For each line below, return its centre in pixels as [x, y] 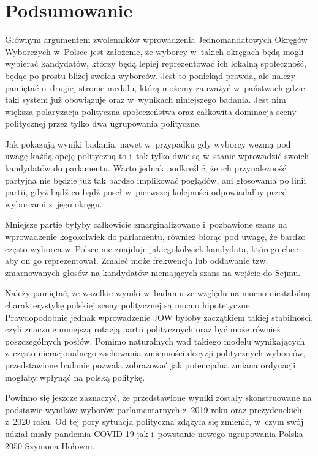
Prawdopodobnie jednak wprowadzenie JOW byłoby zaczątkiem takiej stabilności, [159, 317]
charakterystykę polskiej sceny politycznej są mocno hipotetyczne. [129, 305]
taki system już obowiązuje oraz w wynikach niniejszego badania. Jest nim [146, 99]
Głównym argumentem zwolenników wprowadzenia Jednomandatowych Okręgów [156, 39]
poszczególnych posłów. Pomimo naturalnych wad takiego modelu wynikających [155, 341]
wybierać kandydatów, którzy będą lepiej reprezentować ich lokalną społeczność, [156, 63]
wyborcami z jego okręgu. [54, 204]
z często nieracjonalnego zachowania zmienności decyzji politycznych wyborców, [155, 353]
